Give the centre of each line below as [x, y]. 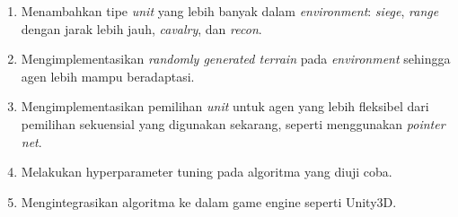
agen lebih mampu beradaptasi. [108, 76]
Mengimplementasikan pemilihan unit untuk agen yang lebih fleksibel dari [225, 106]
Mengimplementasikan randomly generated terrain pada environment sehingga [236, 59]
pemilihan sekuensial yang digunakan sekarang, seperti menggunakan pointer [233, 123]
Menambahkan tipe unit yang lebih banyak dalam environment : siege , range [230, 11]
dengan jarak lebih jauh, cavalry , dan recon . [141, 28]
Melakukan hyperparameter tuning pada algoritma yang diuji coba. [207, 172]
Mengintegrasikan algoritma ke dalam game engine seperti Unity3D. [209, 201]
